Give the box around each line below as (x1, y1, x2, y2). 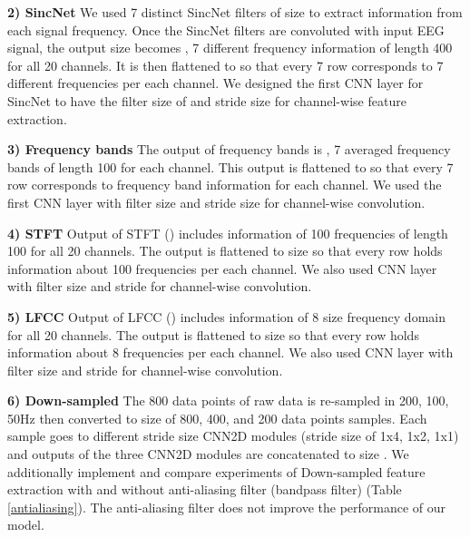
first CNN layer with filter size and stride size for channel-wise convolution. (7, 192, 426, 211)
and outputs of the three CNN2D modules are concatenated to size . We (7, 444, 409, 464)
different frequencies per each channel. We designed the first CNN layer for (7, 73, 424, 93)
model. (7, 515, 44, 534)
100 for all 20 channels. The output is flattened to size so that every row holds (7, 241, 443, 260)
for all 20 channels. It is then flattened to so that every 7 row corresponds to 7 (7, 55, 444, 74)
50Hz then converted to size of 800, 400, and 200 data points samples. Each (7, 408, 427, 427)
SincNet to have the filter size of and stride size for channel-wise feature (7, 91, 406, 110)
